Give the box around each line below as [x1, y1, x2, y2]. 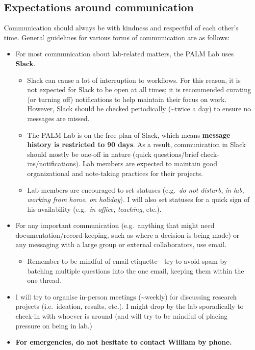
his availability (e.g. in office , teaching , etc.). [27, 203, 162, 214]
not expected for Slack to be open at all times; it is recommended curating [27, 84, 252, 95]
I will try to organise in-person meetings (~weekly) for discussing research [15, 291, 237, 301]
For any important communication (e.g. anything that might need [15, 220, 215, 230]
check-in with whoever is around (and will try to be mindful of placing [15, 311, 228, 321]
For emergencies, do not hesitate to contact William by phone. [15, 337, 232, 347]
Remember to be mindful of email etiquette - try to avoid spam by [27, 256, 228, 266]
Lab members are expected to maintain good [82, 158, 218, 169]
